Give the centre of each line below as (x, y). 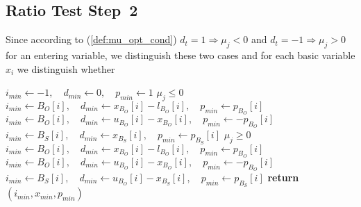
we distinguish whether (66, 68)
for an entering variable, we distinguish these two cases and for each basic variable (180, 55)
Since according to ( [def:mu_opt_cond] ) (91, 39)
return (283, 177)
